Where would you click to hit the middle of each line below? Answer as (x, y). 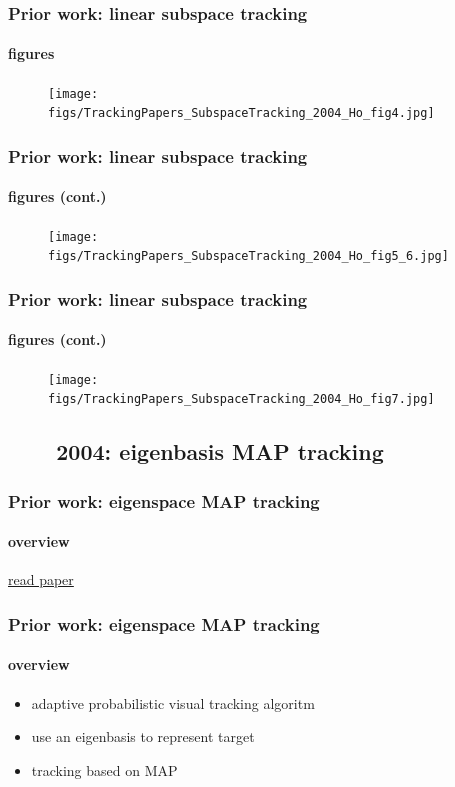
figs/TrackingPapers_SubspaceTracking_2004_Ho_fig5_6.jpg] (248, 256)
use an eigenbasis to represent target (143, 736)
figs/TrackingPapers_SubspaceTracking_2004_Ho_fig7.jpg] (241, 399)
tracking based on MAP (104, 769)
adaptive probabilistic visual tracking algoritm (173, 702)
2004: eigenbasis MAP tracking (220, 451)
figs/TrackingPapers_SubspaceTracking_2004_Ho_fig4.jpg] (241, 113)
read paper (41, 579)
